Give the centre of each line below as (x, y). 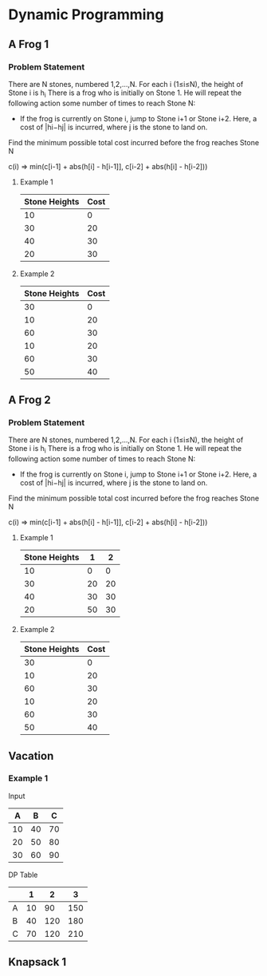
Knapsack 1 (37, 962)
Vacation (31, 756)
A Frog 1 (29, 44)
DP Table (23, 875)
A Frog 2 (29, 400)
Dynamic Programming (86, 15)
